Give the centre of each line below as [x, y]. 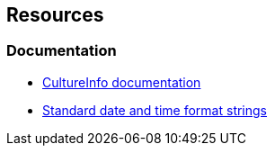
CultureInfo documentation [122, 82]
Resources [55, 15]
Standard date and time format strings [155, 110]
